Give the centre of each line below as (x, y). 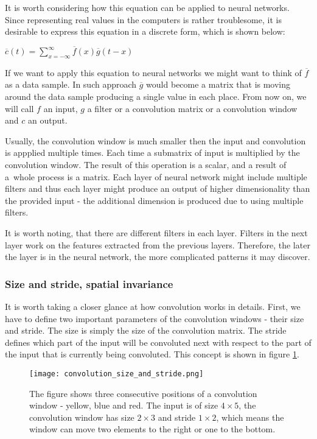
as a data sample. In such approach (71, 84)
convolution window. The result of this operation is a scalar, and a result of (146, 164)
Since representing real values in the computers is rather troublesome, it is (143, 19)
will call (19, 108)
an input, (61, 108)
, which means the (250, 417)
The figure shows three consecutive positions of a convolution (143, 393)
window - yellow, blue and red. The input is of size (124, 405)
